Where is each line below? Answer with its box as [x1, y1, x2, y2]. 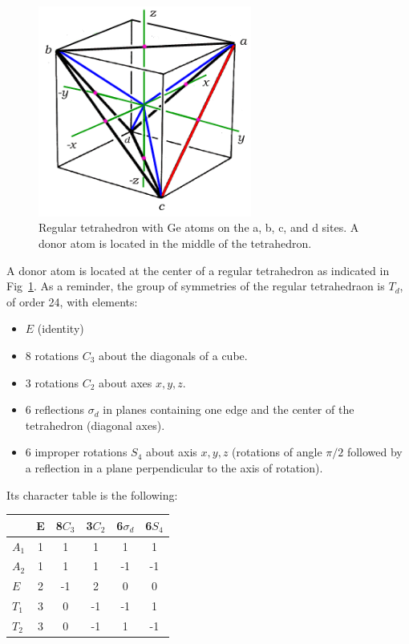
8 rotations [25, 347, 79, 363]
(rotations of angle [232, 444, 322, 460]
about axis [146, 444, 197, 460]
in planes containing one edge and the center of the [103, 401, 354, 418]
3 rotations [25, 374, 79, 391]
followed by [346, 444, 403, 460]
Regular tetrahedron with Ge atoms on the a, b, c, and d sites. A [38, 219, 359, 236]
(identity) [37, 320, 84, 337]
